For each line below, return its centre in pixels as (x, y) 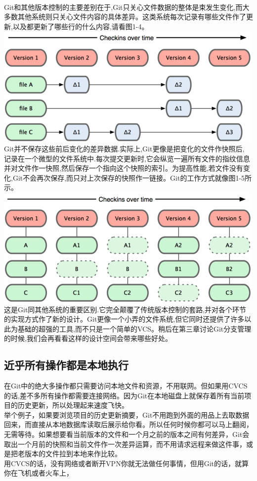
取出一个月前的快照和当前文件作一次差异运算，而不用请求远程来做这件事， (125, 444)
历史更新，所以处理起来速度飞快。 (73, 405)
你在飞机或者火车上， (39, 473)
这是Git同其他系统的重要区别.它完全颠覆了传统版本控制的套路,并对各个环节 (125, 309)
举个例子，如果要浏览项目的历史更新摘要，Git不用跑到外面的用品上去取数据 (127, 414)
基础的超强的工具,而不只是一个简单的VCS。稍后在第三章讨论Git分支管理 (134, 328)
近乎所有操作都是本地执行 (66, 365)
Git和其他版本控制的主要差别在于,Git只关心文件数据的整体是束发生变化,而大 (127, 7)
